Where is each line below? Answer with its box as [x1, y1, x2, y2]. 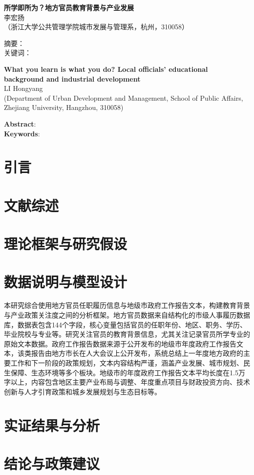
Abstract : [4, 118, 36, 129]
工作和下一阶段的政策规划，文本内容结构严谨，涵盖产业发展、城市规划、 [10, 357, 243, 367]
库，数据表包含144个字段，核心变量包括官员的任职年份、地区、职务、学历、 [4, 319, 247, 329]
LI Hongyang [4, 83, 43, 93]
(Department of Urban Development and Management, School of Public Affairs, [4, 92, 243, 103]
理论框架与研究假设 [4, 234, 127, 254]
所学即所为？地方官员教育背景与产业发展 [4, 2, 134, 12]
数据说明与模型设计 [4, 272, 127, 292]
